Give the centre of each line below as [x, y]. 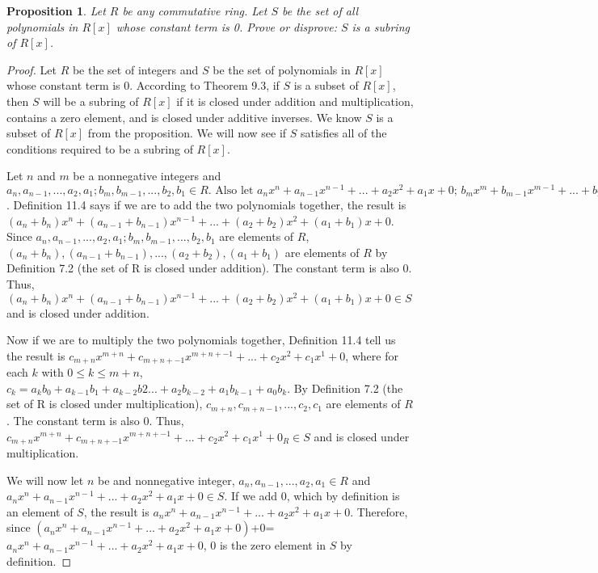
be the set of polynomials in [282, 69]
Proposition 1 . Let [56, 11]
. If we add [251, 496]
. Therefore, [379, 511]
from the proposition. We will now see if [187, 133]
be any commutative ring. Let [195, 11]
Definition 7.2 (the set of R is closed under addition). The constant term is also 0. [209, 268]
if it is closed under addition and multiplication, [295, 101]
